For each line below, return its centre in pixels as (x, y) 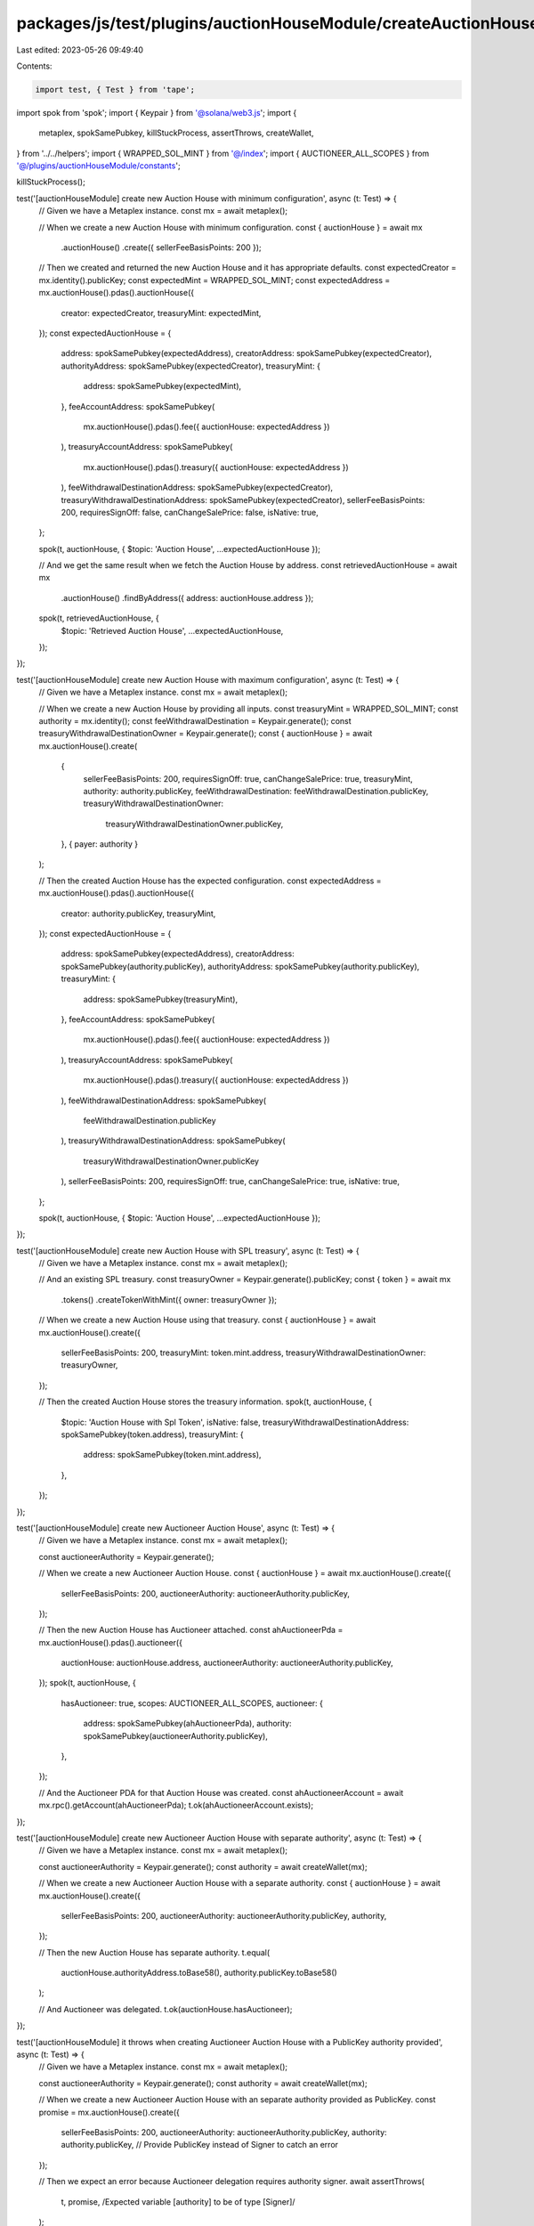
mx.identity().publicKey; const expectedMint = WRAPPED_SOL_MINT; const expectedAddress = (214, 280)
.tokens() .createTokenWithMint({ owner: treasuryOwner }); (169, 1299)
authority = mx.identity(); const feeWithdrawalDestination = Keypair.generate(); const (195, 720)
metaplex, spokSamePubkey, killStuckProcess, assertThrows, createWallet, (176, 133)
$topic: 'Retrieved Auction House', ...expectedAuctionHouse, (172, 630)
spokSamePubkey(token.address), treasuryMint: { (152, 1434)
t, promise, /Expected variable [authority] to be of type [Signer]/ (178, 2202)
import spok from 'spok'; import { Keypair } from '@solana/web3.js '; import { (157, 112)
